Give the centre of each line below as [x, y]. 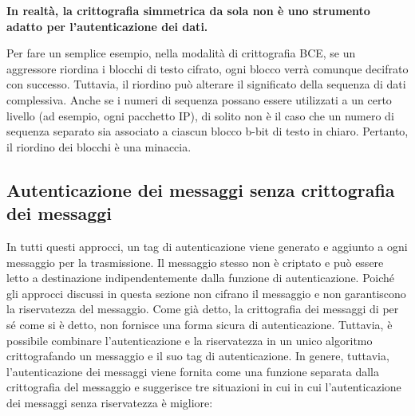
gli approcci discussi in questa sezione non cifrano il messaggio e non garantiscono [206, 293]
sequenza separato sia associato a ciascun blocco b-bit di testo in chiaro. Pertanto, [207, 131]
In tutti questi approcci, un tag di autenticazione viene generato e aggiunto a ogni [207, 246]
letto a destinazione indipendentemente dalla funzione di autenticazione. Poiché [201, 278]
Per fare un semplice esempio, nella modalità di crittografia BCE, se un [181, 53]
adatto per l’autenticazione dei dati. [107, 26]
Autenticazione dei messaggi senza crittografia [201, 189]
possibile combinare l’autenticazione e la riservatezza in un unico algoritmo [190, 340]
